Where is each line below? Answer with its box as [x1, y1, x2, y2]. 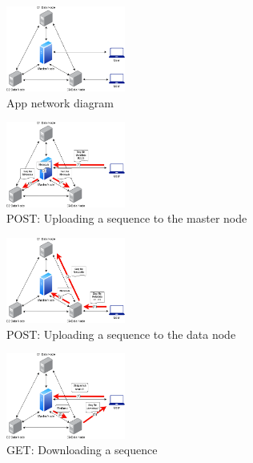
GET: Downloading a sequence [6, 441, 158, 458]
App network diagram [6, 94, 114, 111]
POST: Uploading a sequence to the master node [6, 210, 247, 227]
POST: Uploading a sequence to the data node [6, 325, 236, 342]
